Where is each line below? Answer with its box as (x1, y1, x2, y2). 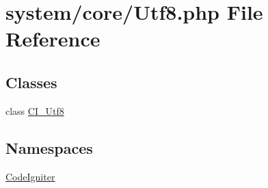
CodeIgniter (5, 169, 55, 183)
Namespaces (5, 137, 93, 158)
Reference (5, 25, 100, 53)
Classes (5, 71, 57, 92)
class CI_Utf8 (5, 103, 64, 118)
